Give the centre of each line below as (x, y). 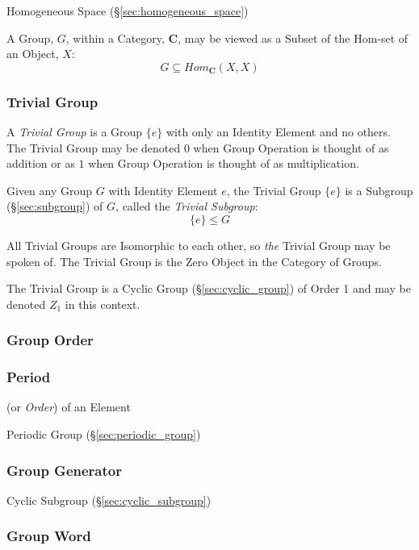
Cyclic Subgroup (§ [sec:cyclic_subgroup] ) (109, 500)
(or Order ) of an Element (69, 407)
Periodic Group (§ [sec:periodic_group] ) (104, 434)
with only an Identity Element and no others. (278, 131)
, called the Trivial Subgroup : (187, 206)
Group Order (50, 340)
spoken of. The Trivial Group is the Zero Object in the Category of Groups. (194, 261)
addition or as (41, 163)
